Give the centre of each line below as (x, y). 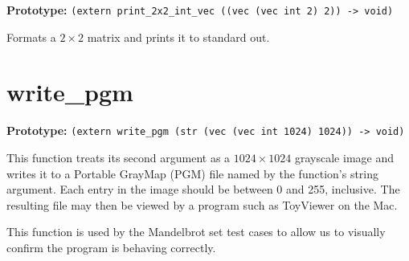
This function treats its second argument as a (119, 158)
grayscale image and (344, 158)
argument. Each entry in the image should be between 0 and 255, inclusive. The (203, 189)
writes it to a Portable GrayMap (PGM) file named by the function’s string (193, 173)
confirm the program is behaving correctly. (111, 247)
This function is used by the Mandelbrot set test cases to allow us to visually (196, 232)
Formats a (31, 37)
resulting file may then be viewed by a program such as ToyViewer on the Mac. (202, 204)
